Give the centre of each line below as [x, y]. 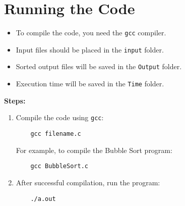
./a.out [43, 199]
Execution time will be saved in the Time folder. [90, 84]
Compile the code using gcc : [60, 117]
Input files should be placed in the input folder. [90, 49]
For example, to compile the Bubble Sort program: [94, 150]
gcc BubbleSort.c [59, 166]
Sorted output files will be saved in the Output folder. [99, 66]
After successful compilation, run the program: [88, 182]
